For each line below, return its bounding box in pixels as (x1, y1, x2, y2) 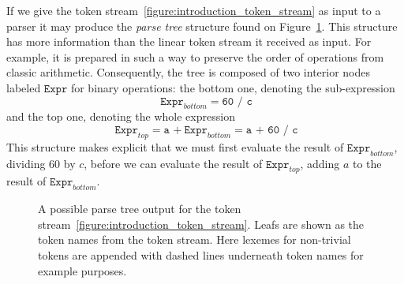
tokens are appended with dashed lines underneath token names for (38, 246, 364, 263)
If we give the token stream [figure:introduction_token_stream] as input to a (6, 2, 381, 18)
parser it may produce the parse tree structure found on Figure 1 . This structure (6, 17, 398, 34)
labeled (6, 79, 41, 95)
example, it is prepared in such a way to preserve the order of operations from (6, 48, 384, 65)
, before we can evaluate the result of (84, 155, 263, 171)
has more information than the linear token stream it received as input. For (6, 33, 372, 50)
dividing (6, 155, 46, 171)
